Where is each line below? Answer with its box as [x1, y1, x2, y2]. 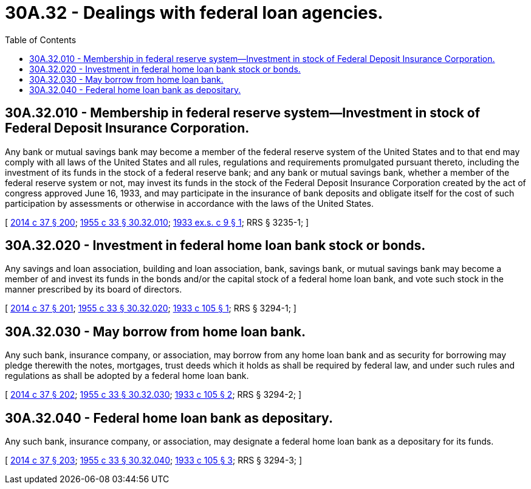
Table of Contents [5, 34, 77, 45]
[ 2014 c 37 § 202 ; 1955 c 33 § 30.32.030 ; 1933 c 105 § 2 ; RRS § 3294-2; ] [5, 389, 302, 400]
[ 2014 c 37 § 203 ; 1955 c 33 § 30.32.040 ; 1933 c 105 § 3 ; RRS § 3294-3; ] [5, 455, 303, 466]
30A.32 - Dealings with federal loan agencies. [5, 2, 383, 23]
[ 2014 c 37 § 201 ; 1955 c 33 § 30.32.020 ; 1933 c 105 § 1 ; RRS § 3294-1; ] [5, 303, 296, 314]
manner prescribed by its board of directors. [5, 284, 182, 295]
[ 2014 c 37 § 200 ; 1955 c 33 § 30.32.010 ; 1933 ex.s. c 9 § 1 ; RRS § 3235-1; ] [5, 217, 309, 227]
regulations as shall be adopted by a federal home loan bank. [5, 370, 249, 381]
